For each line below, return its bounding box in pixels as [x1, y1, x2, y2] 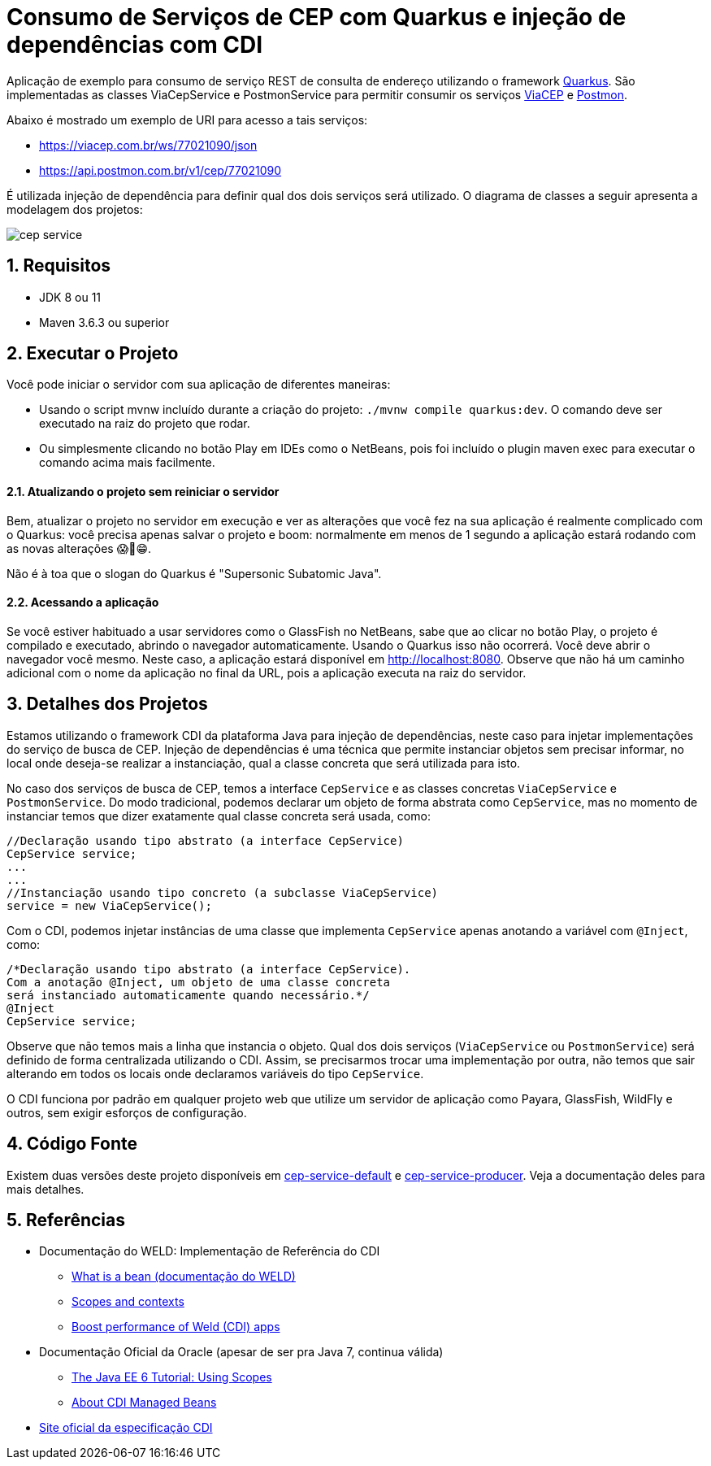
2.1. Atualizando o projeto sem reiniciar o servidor [7, 485, 280, 499]
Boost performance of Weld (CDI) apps [72, 1320, 280, 1334]
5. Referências [7, 1209, 126, 1230]
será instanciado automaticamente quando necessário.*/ [7, 988, 370, 1002]
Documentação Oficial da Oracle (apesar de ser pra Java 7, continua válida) [39, 1345, 444, 1359]
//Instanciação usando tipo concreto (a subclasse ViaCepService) [7, 885, 439, 899]
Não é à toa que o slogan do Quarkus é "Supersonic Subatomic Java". [7, 566, 382, 581]
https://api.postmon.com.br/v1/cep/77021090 [39, 163, 282, 177]
